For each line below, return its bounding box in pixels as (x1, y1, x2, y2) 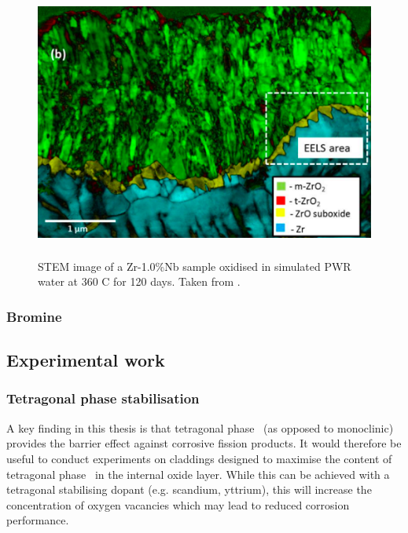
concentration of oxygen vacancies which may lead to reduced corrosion (6, 496, 350, 513)
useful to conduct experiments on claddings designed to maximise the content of (6, 450, 392, 466)
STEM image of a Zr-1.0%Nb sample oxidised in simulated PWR (38, 257, 351, 274)
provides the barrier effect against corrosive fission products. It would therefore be (6, 435, 402, 451)
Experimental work (6, 348, 165, 372)
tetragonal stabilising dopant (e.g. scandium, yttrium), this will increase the (6, 481, 372, 498)
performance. (6, 512, 69, 528)
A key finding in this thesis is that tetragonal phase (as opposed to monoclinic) (6, 419, 394, 436)
